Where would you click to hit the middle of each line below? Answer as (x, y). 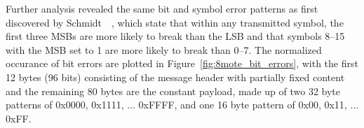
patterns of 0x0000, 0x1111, (65, 105)
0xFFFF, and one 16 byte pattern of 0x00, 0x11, (243, 105)
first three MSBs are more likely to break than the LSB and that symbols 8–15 (175, 36)
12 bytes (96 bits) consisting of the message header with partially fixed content (175, 77)
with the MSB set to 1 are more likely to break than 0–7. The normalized (164, 49)
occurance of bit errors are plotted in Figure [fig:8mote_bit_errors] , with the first (182, 63)
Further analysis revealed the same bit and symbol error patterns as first (162, 8)
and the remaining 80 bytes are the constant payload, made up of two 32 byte (173, 91)
